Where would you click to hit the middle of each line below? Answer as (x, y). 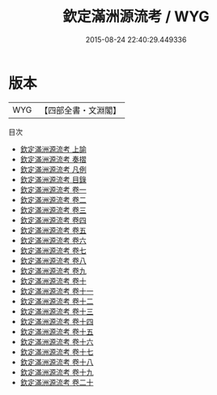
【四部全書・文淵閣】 (81, 110)
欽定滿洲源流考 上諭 (53, 149)
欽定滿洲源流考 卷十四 (57, 321)
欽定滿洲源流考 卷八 (53, 260)
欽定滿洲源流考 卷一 (53, 189)
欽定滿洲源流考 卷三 (53, 210)
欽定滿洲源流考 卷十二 (57, 301)
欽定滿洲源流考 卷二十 (57, 382)
